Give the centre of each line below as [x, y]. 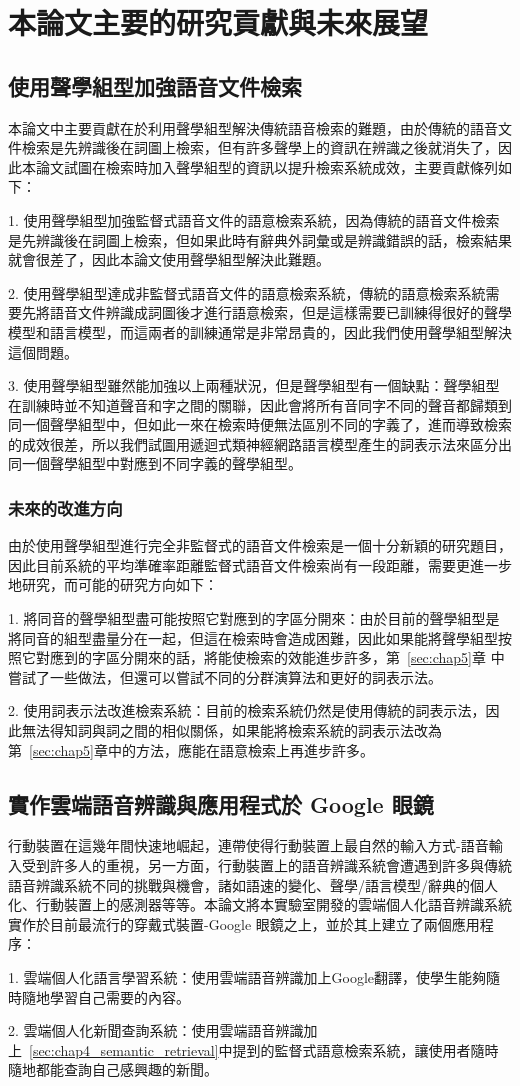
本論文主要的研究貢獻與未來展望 [218, 22]
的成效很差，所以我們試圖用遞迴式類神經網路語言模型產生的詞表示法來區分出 [260, 443]
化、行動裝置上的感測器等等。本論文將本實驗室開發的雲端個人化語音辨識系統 [260, 904]
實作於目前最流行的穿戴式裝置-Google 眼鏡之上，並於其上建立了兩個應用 [244, 923]
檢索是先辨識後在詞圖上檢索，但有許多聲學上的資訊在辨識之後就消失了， [259, 147]
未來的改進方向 [65, 508]
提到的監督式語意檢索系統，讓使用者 [351, 1049]
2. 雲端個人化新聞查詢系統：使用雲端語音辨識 [156, 1030]
